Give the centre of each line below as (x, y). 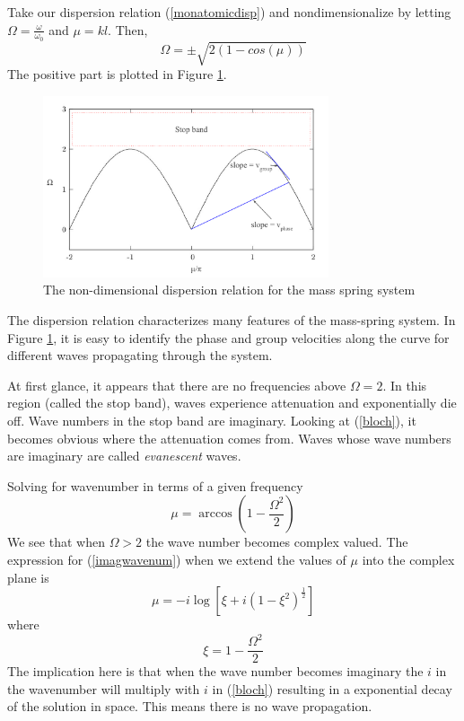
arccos (215, 514)
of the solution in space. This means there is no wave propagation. (190, 706)
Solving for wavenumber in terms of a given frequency (155, 485)
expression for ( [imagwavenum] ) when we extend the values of (177, 559)
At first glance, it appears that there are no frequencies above (177, 385)
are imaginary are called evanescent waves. (124, 456)
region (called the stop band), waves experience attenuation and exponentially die (232, 403)
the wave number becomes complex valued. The (277, 542)
